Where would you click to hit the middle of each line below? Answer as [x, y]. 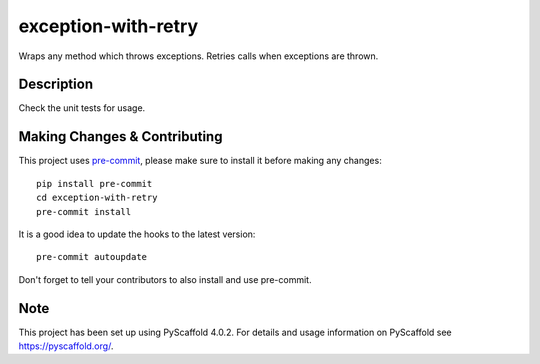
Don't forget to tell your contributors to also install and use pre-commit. [165, 279]
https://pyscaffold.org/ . [66, 346]
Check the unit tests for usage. [82, 108]
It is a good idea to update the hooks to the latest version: [137, 234]
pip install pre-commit [94, 183]
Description [56, 84]
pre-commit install [84, 211]
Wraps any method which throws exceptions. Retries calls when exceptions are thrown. [198, 56]
